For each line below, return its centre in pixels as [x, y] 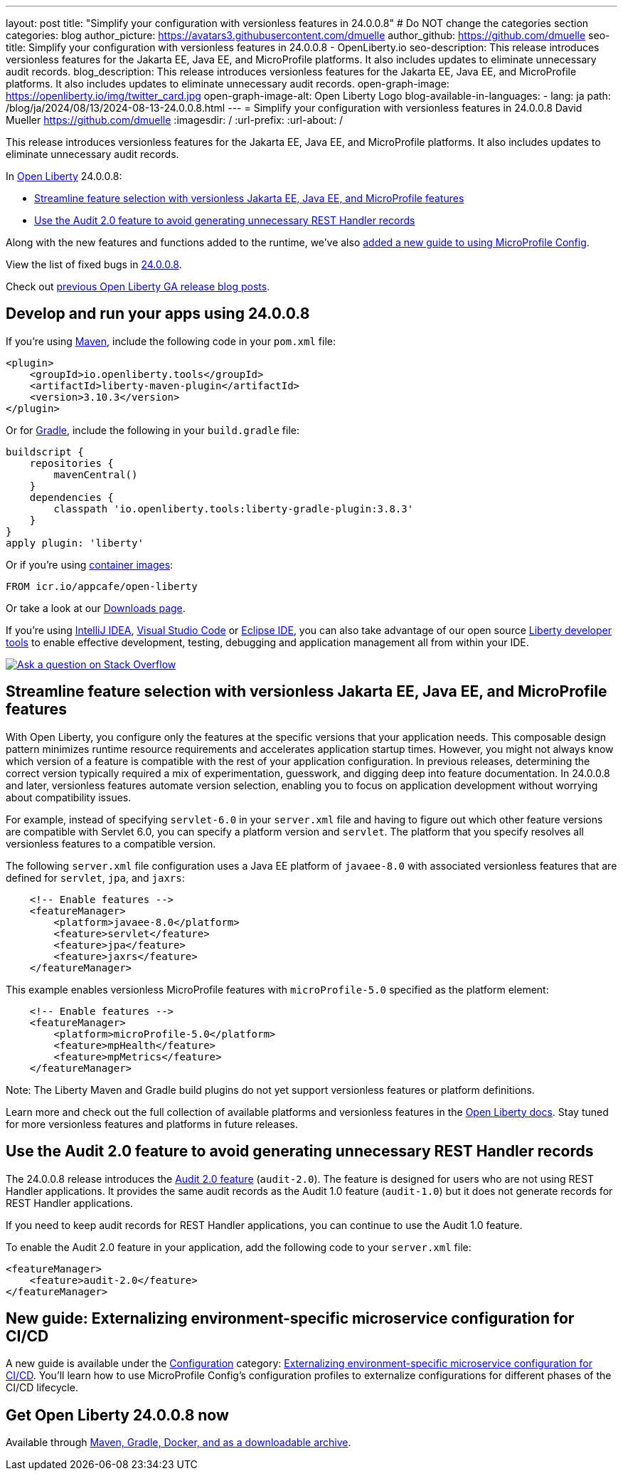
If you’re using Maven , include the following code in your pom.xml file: [171, 341]
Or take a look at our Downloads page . [96, 608]
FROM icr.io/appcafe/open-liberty [102, 586]
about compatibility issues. [69, 797]
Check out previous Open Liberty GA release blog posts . [138, 286]
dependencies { [71, 497]
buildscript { [45, 452]
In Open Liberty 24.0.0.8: [64, 176]
